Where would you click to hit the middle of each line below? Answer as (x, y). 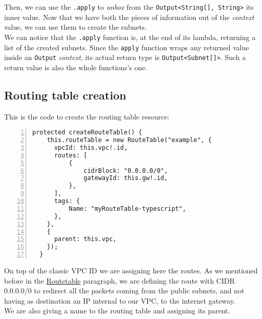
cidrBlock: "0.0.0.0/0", (126, 171)
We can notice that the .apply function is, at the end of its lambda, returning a (130, 37)
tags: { (67, 201)
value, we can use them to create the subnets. (75, 27)
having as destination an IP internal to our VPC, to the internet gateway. (120, 300)
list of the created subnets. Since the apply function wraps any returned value (127, 47)
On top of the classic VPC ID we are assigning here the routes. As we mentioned (131, 271)
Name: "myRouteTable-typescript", (127, 208)
